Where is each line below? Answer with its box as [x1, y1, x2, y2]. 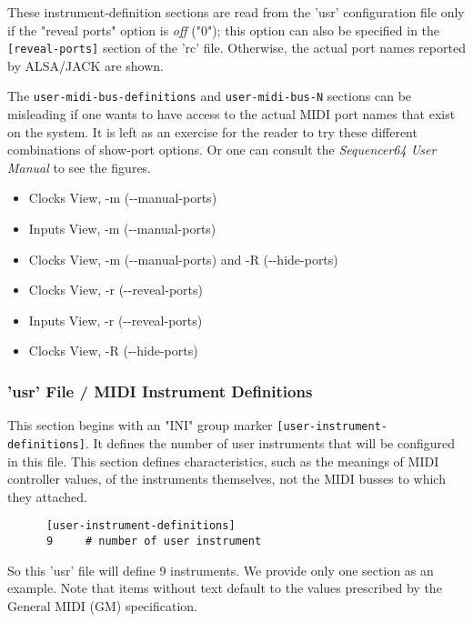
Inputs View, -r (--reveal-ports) [28, 310, 203, 329]
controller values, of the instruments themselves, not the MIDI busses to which [7, 469, 446, 488]
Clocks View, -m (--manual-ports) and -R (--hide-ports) [28, 249, 338, 268]
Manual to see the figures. [7, 157, 152, 176]
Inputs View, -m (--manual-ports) [28, 219, 216, 238]
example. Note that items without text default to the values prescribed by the [7, 578, 442, 597]
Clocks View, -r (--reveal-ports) [28, 280, 203, 299]
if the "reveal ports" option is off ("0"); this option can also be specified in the [7, 20, 440, 39]
